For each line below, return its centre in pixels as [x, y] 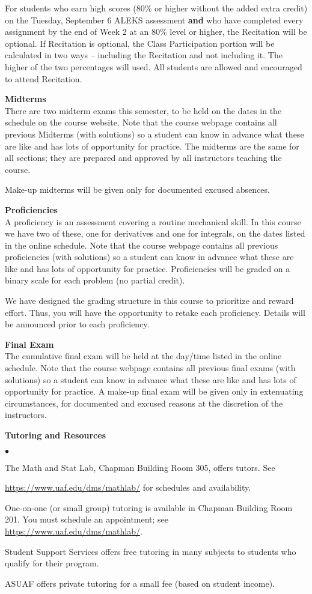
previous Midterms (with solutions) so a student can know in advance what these [154, 134]
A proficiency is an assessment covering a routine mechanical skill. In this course [153, 221]
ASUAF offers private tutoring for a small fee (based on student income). [140, 583]
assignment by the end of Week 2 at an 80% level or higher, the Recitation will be [156, 32]
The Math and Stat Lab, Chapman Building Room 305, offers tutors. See [140, 467]
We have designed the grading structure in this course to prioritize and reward [149, 301]
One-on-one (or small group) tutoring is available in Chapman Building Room [149, 507]
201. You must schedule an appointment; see [87, 519]
